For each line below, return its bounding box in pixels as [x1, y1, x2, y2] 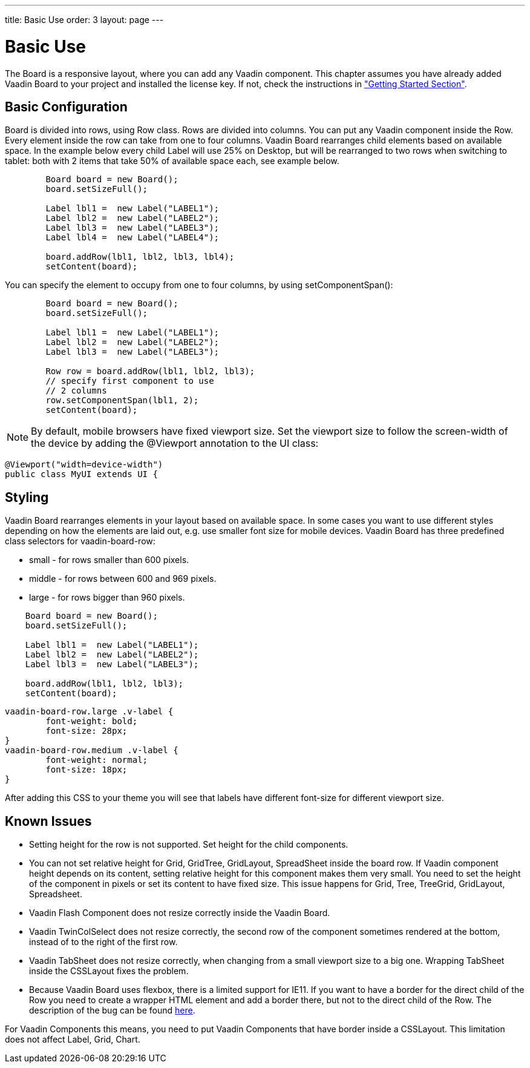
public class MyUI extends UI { [5, 469, 158, 480]
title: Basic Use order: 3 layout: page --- [5, 15, 164, 25]
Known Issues [5, 813, 92, 829]
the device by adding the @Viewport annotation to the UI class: [31, 437, 319, 450]
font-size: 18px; [45, 765, 128, 775]
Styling [5, 489, 49, 505]
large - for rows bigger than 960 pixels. [29, 592, 185, 603]
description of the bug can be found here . [29, 1005, 195, 1016]
